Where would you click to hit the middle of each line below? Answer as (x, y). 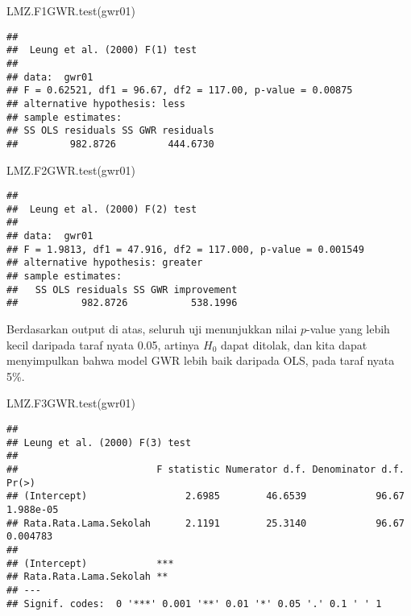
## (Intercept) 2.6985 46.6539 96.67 (205, 496)
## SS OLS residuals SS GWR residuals (110, 131)
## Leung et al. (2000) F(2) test (102, 209)
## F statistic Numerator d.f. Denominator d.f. (205, 469)
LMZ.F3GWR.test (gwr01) (71, 403)
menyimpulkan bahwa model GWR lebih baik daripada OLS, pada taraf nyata (201, 360)
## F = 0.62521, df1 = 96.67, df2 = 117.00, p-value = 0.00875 (180, 91)
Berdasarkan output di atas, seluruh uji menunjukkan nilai (152, 329)
